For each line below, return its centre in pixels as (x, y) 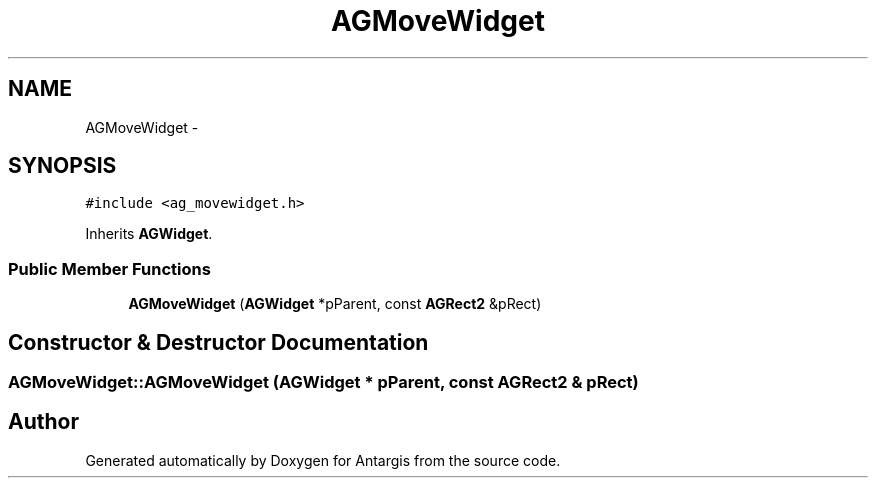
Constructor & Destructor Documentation (218, 342)
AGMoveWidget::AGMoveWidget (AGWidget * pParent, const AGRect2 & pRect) (323, 382)
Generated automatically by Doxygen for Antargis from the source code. (323, 460)
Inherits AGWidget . (149, 234)
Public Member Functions (109, 268)
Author (43, 422)
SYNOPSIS (62, 166)
